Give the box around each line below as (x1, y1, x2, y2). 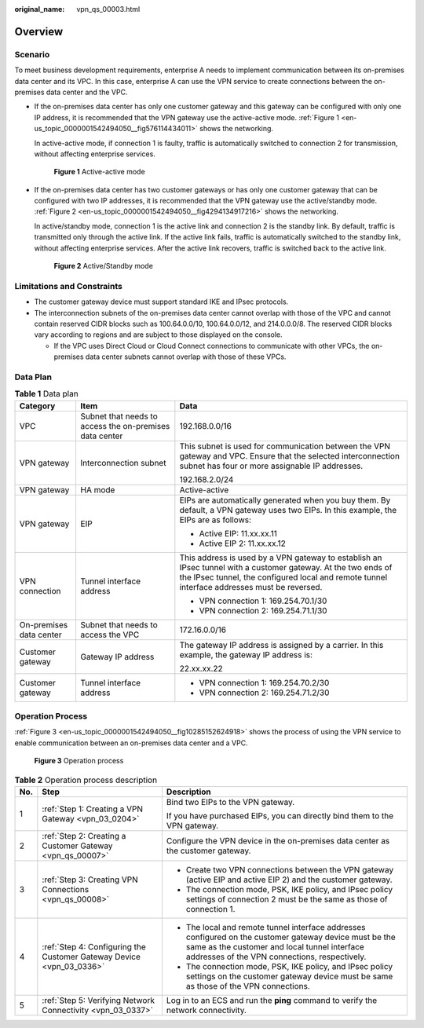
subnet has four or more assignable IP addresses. (179, 460, 364, 471)
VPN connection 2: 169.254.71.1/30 (199, 605, 327, 616)
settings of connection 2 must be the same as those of (185, 894, 388, 905)
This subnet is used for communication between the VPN (179, 441, 391, 452)
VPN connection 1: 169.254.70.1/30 (199, 595, 327, 606)
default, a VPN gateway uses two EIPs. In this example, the (179, 504, 397, 515)
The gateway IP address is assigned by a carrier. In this (179, 639, 384, 650)
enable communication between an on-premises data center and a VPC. (14, 738, 248, 748)
